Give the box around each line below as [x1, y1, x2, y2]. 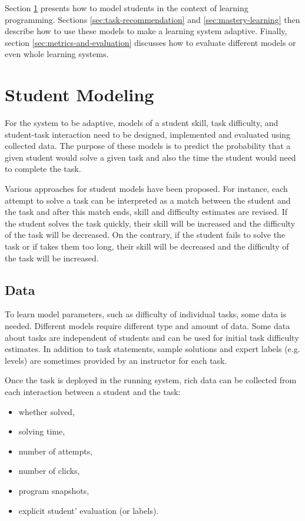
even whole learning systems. [5, 48, 109, 60]
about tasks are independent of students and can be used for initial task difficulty [5, 331, 299, 343]
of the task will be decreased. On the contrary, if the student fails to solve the [5, 228, 286, 241]
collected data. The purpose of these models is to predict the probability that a [5, 140, 291, 152]
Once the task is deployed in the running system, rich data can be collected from [5, 374, 297, 386]
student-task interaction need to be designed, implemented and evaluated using [5, 128, 290, 140]
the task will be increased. [5, 251, 99, 264]
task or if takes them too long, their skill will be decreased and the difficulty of [5, 240, 289, 253]
